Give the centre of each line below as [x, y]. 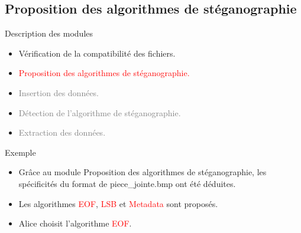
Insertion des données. [59, 92]
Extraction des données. [62, 132]
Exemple [20, 152]
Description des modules [49, 33]
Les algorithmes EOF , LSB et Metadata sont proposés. [118, 203]
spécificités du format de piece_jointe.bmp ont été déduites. [127, 183]
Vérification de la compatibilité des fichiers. [97, 53]
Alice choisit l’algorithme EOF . [75, 223]
